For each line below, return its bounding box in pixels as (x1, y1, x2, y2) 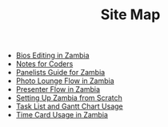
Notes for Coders (15, 59, 74, 69)
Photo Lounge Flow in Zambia (15, 76, 114, 85)
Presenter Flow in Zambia (15, 85, 101, 94)
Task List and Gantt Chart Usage (15, 101, 124, 111)
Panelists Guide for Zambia (15, 68, 106, 77)
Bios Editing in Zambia (15, 50, 90, 61)
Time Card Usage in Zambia (15, 110, 108, 120)
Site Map (100, 6, 161, 24)
